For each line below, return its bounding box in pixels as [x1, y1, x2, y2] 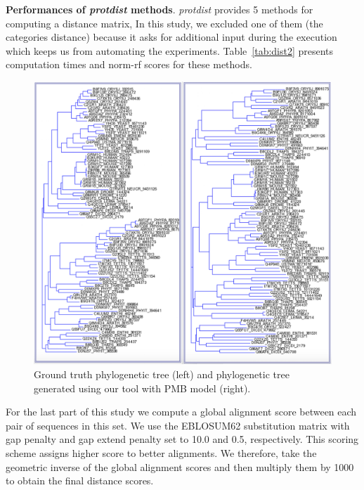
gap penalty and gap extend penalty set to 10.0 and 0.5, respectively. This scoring [6, 432, 359, 446]
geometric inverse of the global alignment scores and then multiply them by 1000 [6, 459, 354, 474]
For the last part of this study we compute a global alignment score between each [6, 404, 357, 419]
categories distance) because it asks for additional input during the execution [6, 30, 337, 44]
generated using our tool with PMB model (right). [34, 380, 251, 395]
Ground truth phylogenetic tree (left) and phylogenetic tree [34, 367, 290, 382]
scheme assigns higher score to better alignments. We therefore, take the [6, 446, 317, 460]
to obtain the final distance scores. [6, 473, 154, 488]
